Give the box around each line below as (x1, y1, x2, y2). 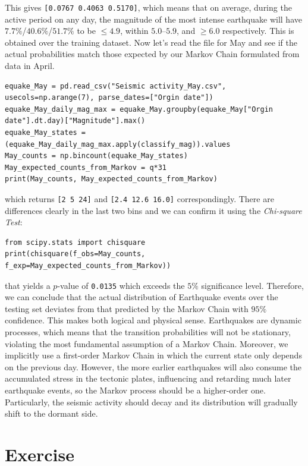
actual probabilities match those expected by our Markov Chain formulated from (5, 48, 300, 60)
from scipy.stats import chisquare (5, 238, 146, 247)
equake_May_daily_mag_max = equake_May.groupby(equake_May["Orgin (5, 105, 274, 114)
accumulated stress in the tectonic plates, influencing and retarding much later (5, 372, 291, 385)
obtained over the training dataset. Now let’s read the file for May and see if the (5, 36, 297, 48)
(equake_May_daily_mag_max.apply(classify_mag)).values (5, 140, 231, 149)
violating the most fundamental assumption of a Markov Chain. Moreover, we (5, 337, 288, 349)
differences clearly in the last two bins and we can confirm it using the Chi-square (5, 204, 302, 216)
